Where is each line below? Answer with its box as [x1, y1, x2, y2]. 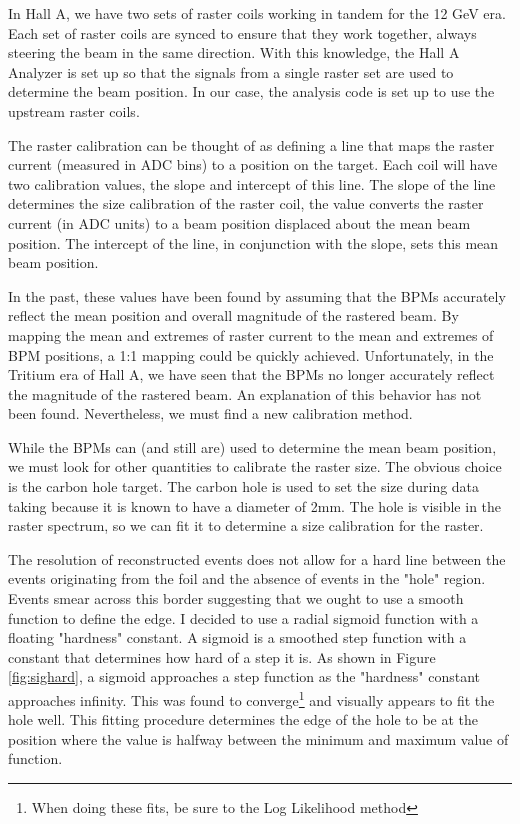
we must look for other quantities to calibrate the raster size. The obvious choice [8, 456, 502, 477]
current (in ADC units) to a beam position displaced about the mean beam [8, 212, 471, 233]
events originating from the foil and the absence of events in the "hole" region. [8, 568, 486, 589]
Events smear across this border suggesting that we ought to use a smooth [8, 588, 464, 609]
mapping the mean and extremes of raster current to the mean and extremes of [8, 324, 494, 345]
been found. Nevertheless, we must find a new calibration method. [8, 403, 413, 424]
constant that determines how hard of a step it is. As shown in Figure [8, 646, 436, 667]
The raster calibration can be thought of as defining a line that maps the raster [8, 134, 495, 155]
